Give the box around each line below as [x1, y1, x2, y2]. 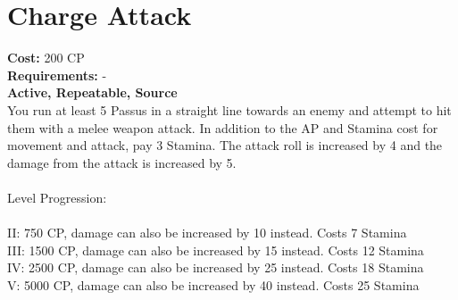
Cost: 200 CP [7, 48, 85, 67]
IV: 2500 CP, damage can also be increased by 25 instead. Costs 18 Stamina [7, 258, 424, 277]
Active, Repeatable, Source [7, 83, 178, 102]
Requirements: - [7, 65, 107, 84]
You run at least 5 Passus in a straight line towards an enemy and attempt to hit [7, 100, 452, 119]
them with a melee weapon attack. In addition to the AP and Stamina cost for [7, 118, 438, 137]
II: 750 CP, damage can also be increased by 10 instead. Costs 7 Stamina [7, 223, 407, 242]
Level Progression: [7, 187, 107, 206]
